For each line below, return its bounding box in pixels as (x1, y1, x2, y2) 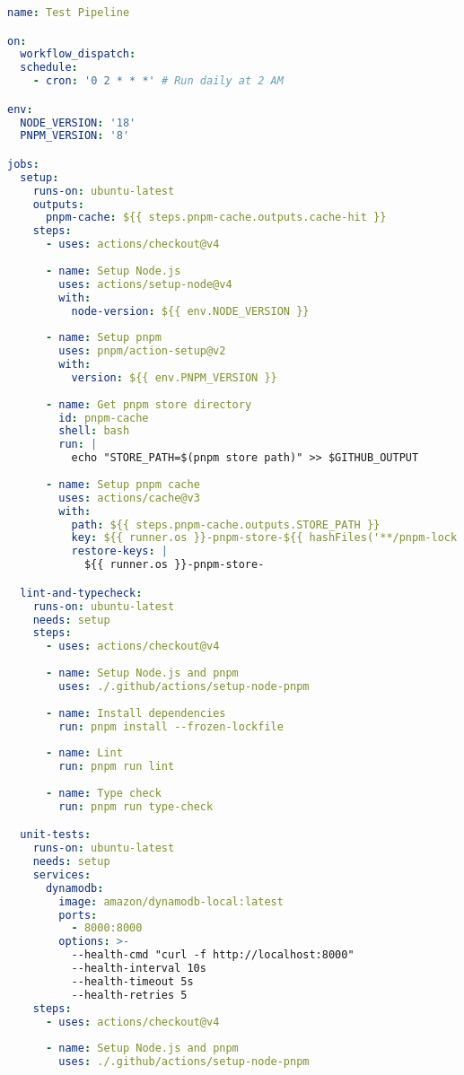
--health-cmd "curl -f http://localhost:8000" (71, 948, 355, 962)
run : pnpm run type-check (58, 800, 214, 813)
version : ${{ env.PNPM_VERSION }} (71, 371, 277, 384)
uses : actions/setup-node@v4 (58, 277, 232, 291)
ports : (58, 908, 98, 922)
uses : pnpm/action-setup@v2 (58, 345, 226, 358)
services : (32, 868, 92, 881)
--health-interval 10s (71, 962, 206, 975)
